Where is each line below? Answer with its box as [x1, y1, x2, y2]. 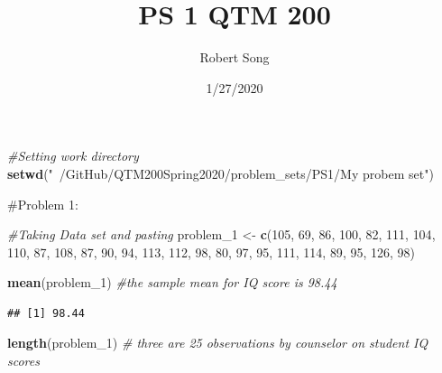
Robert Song [199, 48, 270, 67]
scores [7, 351, 40, 370]
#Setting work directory [7, 146, 139, 165]
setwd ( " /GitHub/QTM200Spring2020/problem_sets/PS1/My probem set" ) [7, 163, 434, 182]
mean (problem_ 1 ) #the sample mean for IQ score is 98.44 [7, 273, 337, 292]
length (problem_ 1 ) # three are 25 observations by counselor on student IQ [7, 333, 428, 352]
